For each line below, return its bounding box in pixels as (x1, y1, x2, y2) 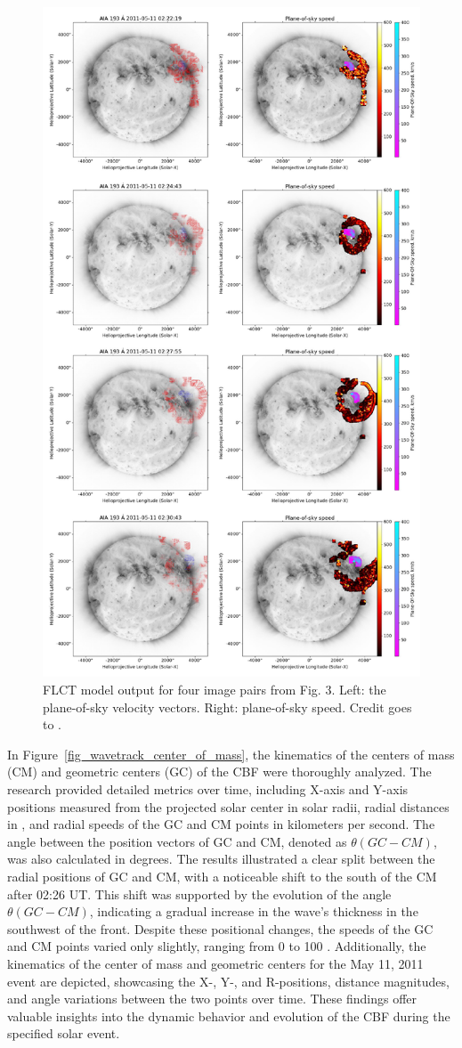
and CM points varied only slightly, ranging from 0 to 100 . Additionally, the (7, 937, 426, 955)
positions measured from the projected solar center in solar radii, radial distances (7, 797, 450, 816)
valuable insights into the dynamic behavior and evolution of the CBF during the (7, 1006, 450, 1025)
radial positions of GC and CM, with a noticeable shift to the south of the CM (7, 867, 437, 885)
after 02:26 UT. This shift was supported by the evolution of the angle (7, 884, 392, 903)
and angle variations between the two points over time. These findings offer (7, 989, 417, 1008)
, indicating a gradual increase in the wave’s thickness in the (89, 902, 418, 921)
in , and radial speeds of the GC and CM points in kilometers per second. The (7, 815, 435, 833)
